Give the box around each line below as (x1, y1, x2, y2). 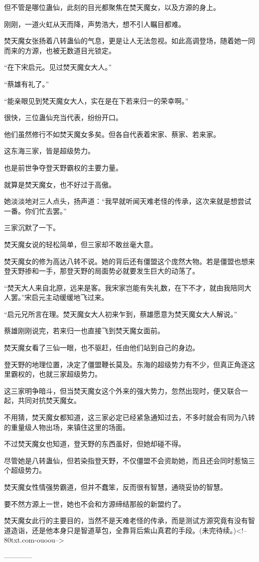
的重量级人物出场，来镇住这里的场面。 (4, 421, 129, 432)
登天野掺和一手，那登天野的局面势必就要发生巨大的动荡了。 (4, 266, 199, 276)
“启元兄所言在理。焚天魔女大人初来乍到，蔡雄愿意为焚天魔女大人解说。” (4, 308, 238, 319)
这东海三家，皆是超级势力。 (4, 145, 95, 156)
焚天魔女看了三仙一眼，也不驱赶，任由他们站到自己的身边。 (4, 342, 199, 353)
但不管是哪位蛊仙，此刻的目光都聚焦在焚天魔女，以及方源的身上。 (4, 2, 220, 12)
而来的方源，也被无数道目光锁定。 (4, 45, 116, 55)
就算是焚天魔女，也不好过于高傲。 (4, 179, 116, 189)
